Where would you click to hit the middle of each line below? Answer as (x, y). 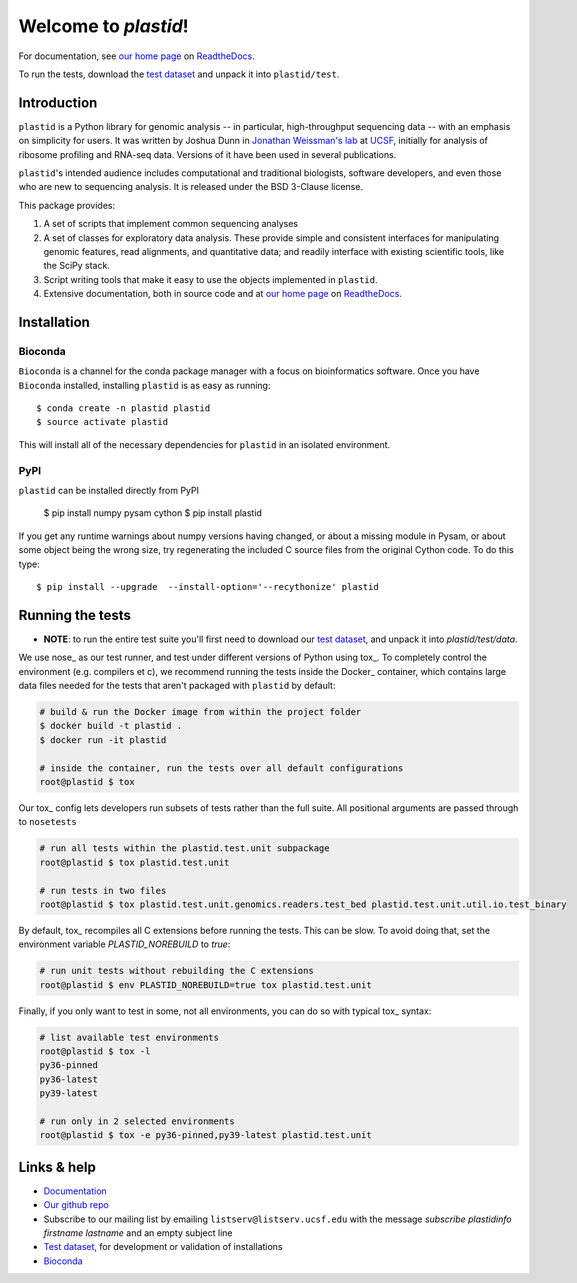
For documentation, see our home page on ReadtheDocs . (136, 56)
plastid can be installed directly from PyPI (109, 490)
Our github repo (76, 1205)
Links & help (57, 1166)
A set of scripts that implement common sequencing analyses (171, 224)
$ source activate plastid (102, 422)
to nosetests (47, 822)
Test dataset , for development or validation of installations (163, 1247)
